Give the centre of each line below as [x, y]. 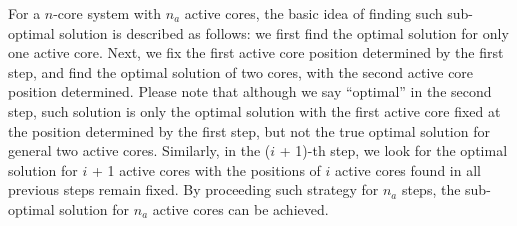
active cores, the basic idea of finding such [313, 13]
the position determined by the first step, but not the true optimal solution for [249, 130]
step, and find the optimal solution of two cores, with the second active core [241, 71]
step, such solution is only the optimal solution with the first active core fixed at [254, 110]
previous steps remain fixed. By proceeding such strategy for [193, 189]
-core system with [107, 13]
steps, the [431, 189]
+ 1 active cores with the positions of [206, 169]
